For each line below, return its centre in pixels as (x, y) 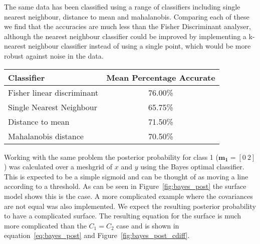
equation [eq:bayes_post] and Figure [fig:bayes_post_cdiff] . (97, 235)
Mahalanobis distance (46, 136)
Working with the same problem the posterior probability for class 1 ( (111, 157)
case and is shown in (148, 225)
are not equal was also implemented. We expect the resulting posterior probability (130, 206)
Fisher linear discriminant (53, 92)
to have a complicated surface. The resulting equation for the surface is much (122, 216)
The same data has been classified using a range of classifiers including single (122, 7)
